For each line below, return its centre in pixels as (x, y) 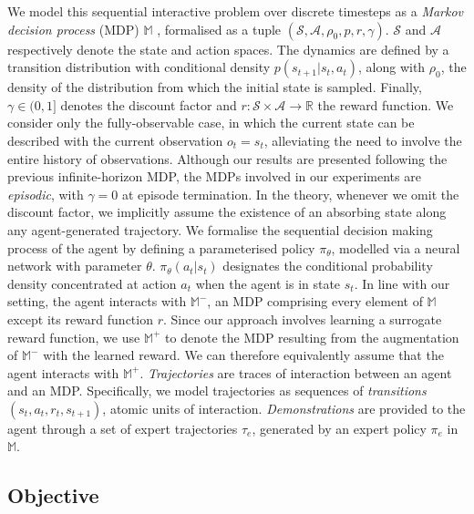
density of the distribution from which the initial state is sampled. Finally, (215, 87)
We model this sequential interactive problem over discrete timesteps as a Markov (236, 11)
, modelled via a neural (396, 247)
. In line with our (402, 283)
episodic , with (46, 194)
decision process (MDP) (73, 29)
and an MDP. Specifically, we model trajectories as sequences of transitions (217, 391)
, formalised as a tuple (219, 29)
